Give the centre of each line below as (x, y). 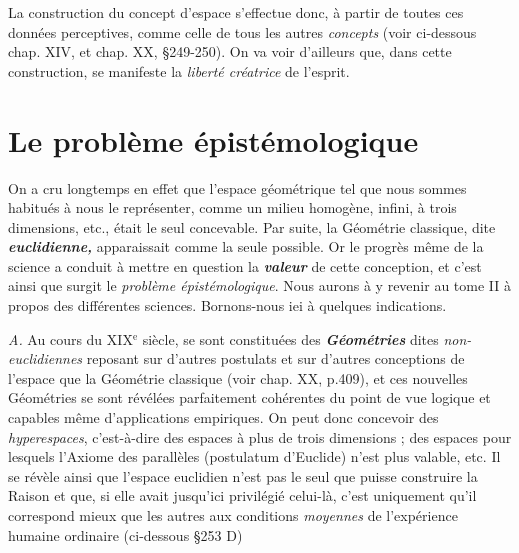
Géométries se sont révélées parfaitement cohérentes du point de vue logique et (249, 397)
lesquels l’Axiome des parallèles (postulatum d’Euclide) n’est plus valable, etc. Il (254, 456)
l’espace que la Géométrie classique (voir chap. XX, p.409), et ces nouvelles (238, 377)
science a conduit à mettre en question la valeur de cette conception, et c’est (245, 265)
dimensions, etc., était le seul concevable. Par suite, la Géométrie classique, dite (252, 226)
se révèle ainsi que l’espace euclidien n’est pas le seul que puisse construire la (243, 475)
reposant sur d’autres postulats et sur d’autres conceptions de (275, 358)
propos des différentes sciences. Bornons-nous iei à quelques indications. (227, 305)
